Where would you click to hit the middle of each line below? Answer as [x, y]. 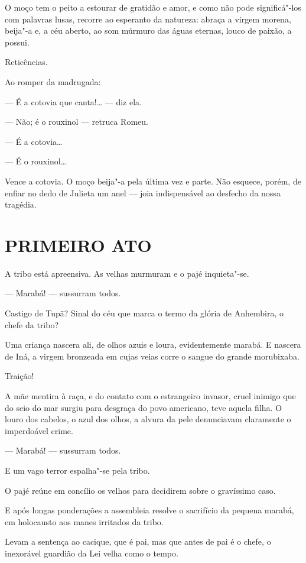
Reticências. [26, 62]
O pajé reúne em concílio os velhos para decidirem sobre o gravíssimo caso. [140, 490]
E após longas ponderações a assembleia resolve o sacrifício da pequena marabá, [149, 510]
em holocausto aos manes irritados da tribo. [84, 521]
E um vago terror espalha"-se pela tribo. [77, 470]
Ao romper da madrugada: [53, 81]
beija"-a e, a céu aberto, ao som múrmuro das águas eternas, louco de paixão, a [148, 30]
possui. [17, 42]
